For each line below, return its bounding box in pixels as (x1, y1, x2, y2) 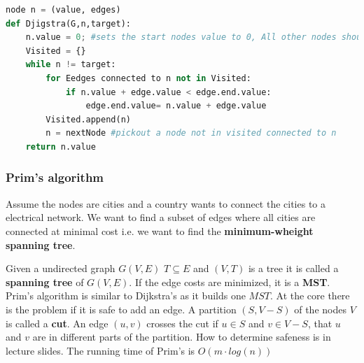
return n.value (25, 141, 96, 152)
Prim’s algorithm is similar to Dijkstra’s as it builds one (6, 288, 246, 303)
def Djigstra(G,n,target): (6, 18, 131, 29)
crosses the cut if (146, 315, 218, 330)
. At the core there (269, 288, 350, 303)
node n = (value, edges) (6, 5, 121, 15)
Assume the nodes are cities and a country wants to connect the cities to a (6, 196, 326, 211)
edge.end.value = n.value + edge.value (85, 101, 267, 111)
